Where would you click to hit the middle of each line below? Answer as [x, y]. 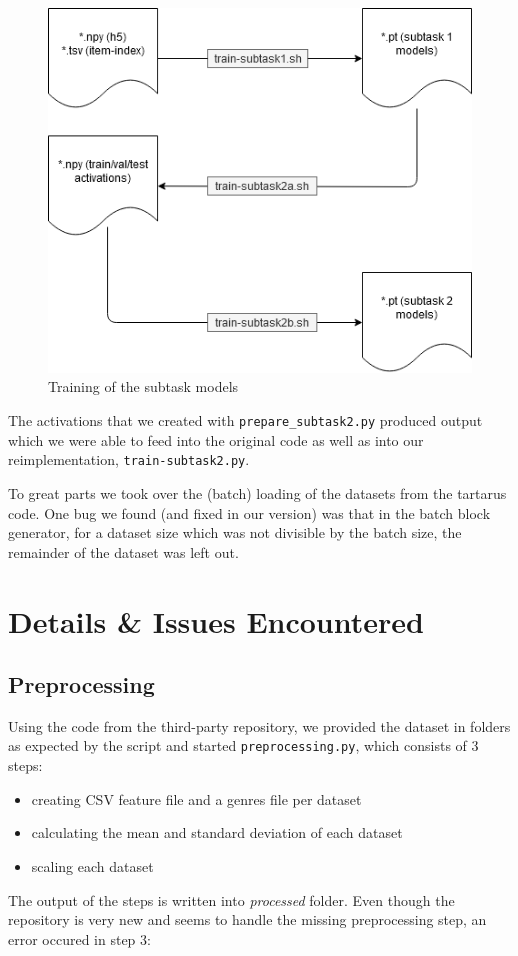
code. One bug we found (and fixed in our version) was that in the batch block [249, 512]
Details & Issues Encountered [216, 620]
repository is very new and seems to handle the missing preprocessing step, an [247, 919]
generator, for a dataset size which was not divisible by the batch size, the [235, 532]
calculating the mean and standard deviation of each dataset [217, 832]
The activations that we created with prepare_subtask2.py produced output [245, 420]
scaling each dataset [92, 865]
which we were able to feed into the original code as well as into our [216, 439]
